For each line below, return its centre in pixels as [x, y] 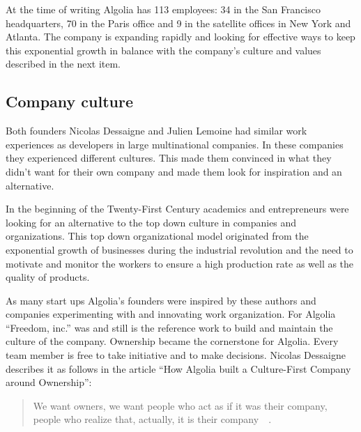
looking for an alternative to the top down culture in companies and [151, 222]
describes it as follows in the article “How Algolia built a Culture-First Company [178, 368]
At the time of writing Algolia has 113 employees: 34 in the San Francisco [163, 9]
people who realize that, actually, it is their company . [152, 419]
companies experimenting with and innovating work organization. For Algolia [171, 314]
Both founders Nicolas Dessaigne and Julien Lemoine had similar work [156, 131]
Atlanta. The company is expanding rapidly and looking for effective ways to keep [180, 37]
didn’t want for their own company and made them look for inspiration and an [174, 171]
